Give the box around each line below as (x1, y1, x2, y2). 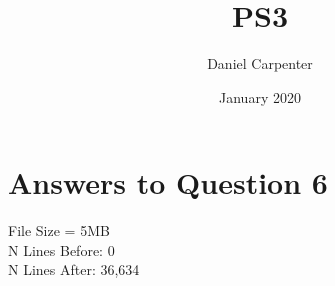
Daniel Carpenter (207, 53, 313, 74)
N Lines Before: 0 (8, 239, 115, 260)
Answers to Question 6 (8, 162, 328, 203)
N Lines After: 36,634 (8, 259, 140, 280)
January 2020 (219, 86, 301, 107)
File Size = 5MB (8, 220, 110, 241)
